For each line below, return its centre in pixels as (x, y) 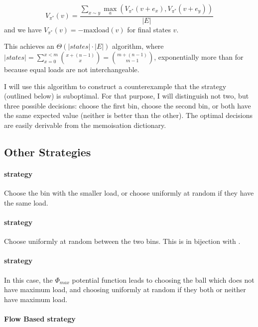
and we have (23, 29)
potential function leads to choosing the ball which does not (163, 279)
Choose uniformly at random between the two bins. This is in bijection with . (122, 241)
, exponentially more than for (199, 57)
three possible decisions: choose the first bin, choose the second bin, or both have (128, 105)
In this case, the (28, 279)
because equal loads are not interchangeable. (72, 69)
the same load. (26, 202)
